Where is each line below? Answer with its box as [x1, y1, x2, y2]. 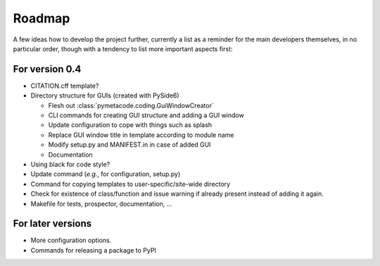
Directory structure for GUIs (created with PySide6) [30, 91, 179, 100]
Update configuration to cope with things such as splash [48, 121, 213, 129]
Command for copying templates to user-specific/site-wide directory [30, 180, 231, 188]
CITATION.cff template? [30, 81, 99, 90]
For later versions [13, 218, 91, 230]
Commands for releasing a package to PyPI [30, 246, 156, 254]
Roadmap [13, 11, 70, 26]
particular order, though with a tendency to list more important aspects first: [13, 44, 233, 53]
